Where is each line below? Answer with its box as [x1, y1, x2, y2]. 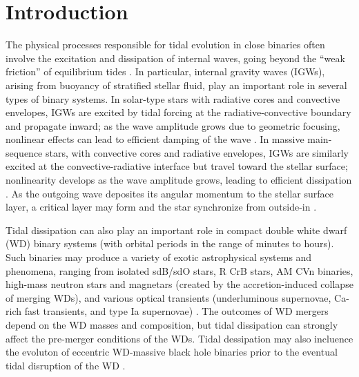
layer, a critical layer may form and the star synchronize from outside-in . [6, 200, 317, 214]
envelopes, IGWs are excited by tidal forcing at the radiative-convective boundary [6, 105, 351, 119]
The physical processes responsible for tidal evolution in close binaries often [6, 37, 325, 52]
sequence [6, 145, 43, 159]
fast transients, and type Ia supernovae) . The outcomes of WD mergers [24, 304, 329, 318]
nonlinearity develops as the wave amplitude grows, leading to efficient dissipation [6, 173, 352, 187]
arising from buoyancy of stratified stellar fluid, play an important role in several [6, 77, 347, 92]
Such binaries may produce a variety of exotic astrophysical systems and [6, 250, 312, 264]
